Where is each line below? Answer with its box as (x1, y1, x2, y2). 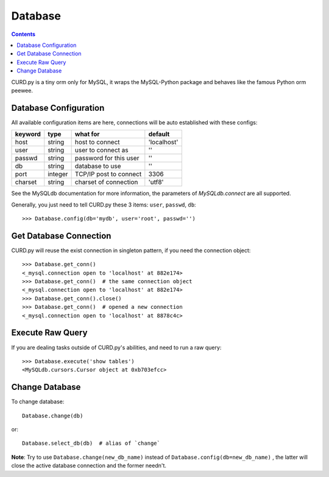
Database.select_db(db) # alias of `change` (22, 440, 161, 447)
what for (74, 130, 100, 138)
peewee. (11, 87, 34, 94)
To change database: (11, 398, 65, 405)
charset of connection (74, 178, 138, 186)
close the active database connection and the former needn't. (11, 462, 167, 469)
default (148, 130, 170, 138)
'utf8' (148, 178, 164, 186)
